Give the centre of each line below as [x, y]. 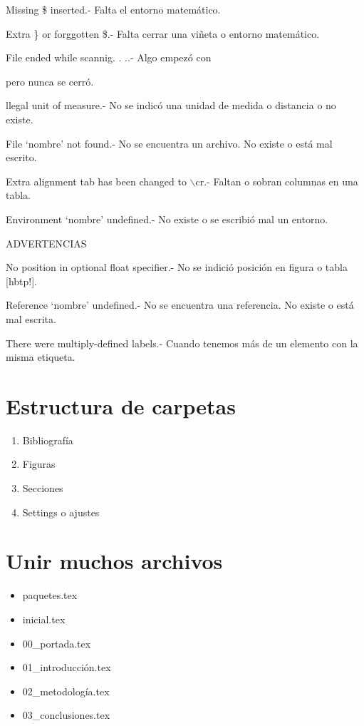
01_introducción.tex [67, 667]
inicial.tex [44, 619]
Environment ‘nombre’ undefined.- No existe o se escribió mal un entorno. [167, 219]
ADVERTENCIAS [46, 243]
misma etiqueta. [41, 357]
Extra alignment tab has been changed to [96, 181]
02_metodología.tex [66, 691]
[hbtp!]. [21, 281]
